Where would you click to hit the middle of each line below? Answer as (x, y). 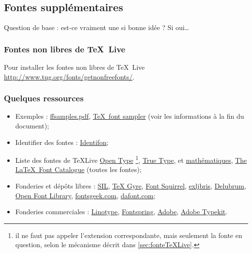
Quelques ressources (44, 98)
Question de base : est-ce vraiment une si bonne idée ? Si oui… (97, 27)
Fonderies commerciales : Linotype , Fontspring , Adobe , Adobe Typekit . (121, 212)
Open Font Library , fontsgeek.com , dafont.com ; (85, 195)
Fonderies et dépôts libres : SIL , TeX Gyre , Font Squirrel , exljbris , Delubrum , (131, 186)
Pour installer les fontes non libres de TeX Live (74, 67)
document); (32, 126)
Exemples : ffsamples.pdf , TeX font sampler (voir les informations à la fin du (130, 116)
